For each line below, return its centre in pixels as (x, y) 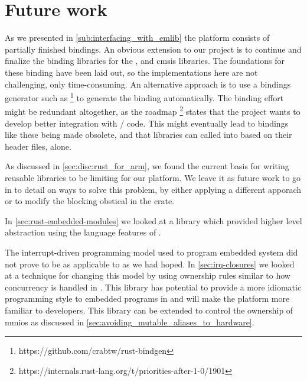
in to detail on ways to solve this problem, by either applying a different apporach (153, 189)
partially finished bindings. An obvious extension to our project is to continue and (153, 49)
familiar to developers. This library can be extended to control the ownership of (149, 310)
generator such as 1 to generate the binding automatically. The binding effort (144, 97)
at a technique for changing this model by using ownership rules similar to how (148, 275)
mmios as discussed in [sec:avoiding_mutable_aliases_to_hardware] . (130, 322)
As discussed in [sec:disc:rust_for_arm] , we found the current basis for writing (147, 166)
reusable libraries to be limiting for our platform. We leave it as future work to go (153, 177)
